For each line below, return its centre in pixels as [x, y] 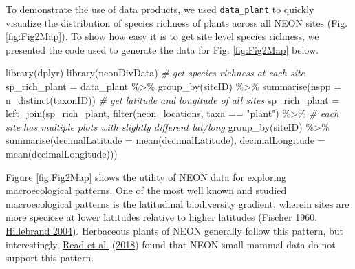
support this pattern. [50, 258]
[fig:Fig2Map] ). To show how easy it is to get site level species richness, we [162, 36]
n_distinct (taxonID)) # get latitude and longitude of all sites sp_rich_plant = [173, 99]
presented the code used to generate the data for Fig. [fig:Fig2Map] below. [162, 49]
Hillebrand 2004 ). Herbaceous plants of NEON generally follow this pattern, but [175, 230]
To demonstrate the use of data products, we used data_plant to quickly [160, 9]
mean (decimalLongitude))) [62, 153]
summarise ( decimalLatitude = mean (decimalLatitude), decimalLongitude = [165, 140]
